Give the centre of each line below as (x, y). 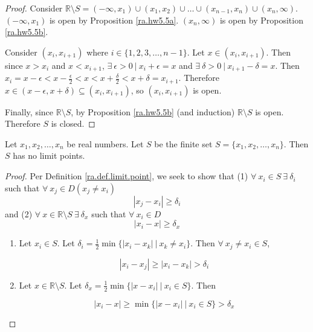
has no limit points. (49, 155)
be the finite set (183, 143)
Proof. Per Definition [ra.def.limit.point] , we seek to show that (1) (127, 176)
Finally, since (29, 111)
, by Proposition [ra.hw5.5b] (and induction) (153, 111)
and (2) (19, 213)
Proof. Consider (34, 8)
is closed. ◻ (73, 123)
